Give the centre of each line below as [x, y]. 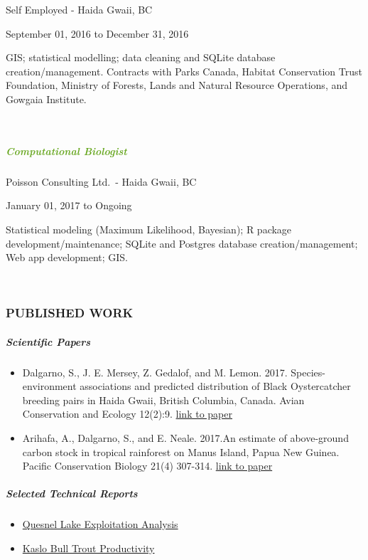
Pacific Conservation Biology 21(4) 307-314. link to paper [147, 466]
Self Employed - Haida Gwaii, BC [79, 9]
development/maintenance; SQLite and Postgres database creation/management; [182, 243]
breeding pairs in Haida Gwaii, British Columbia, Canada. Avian [163, 400]
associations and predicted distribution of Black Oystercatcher [215, 386]
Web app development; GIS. [67, 257]
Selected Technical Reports [72, 493]
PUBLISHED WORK [70, 313]
